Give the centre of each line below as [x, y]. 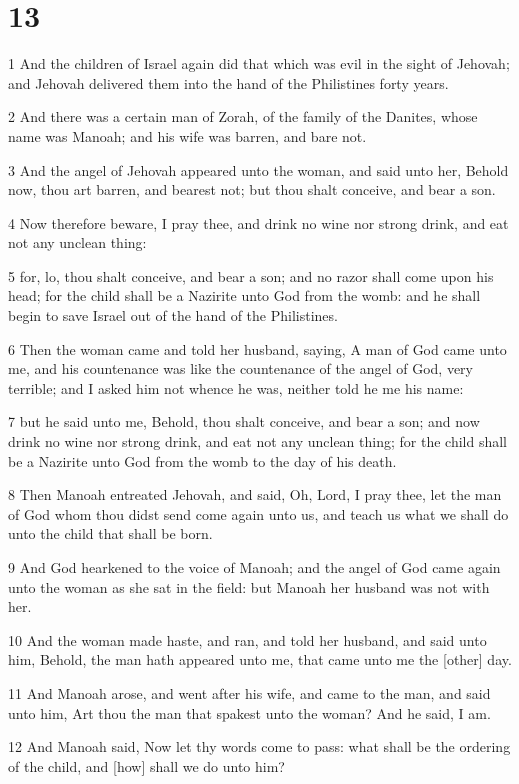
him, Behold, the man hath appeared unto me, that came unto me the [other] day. [260, 659]
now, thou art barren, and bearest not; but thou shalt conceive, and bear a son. [252, 189]
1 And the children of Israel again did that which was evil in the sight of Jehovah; [259, 63]
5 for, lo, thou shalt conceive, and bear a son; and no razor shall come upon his [251, 275]
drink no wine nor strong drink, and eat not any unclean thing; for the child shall [257, 441]
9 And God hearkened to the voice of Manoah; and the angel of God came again [254, 567]
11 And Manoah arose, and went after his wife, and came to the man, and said [249, 692]
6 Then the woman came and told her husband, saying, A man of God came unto [257, 348]
